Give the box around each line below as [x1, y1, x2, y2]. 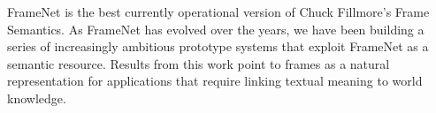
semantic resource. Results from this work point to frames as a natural [7, 54, 390, 72]
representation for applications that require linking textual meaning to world [7, 72, 423, 90]
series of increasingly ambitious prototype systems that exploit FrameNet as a [7, 37, 429, 56]
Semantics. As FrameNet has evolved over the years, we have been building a [7, 19, 425, 38]
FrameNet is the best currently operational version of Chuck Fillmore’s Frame [7, 3, 430, 20]
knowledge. [7, 88, 66, 107]
